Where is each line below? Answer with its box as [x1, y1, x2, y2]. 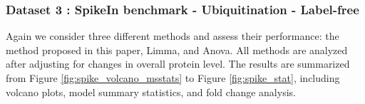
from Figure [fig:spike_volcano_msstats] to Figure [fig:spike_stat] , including [6, 71, 340, 85]
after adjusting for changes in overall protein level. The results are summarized [6, 56, 350, 71]
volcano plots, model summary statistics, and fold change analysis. [6, 84, 296, 99]
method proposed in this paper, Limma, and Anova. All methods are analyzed [6, 42, 348, 57]
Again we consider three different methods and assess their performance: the [6, 28, 339, 43]
